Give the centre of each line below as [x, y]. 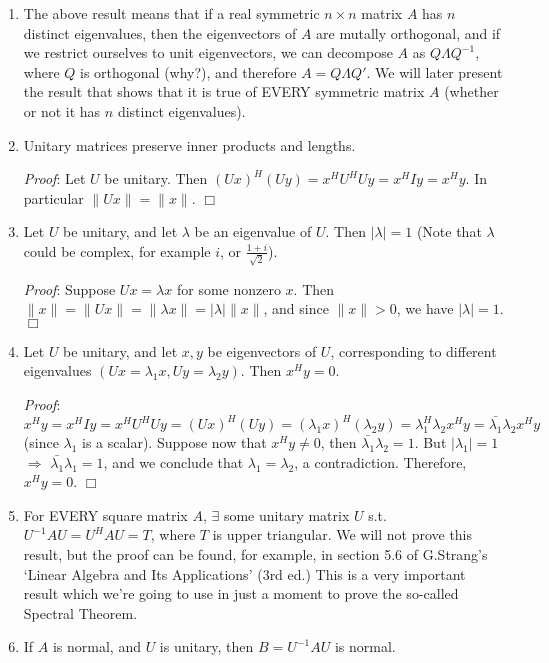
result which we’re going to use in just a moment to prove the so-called [241, 593]
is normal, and [96, 646]
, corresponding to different [413, 350]
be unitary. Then [156, 178]
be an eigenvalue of [253, 231]
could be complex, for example [117, 250]
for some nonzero [228, 288]
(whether [471, 91]
